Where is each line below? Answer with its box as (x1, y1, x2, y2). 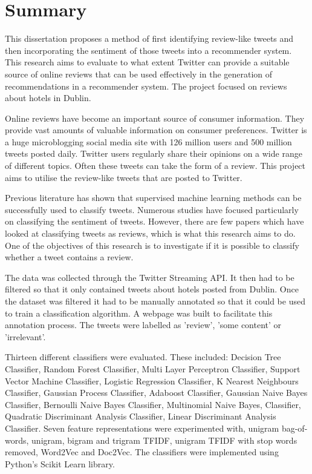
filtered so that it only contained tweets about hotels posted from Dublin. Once (5, 283, 299, 295)
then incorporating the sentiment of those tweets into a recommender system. (5, 44, 292, 56)
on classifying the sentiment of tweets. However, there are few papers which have (5, 215, 304, 228)
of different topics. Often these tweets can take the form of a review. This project (5, 159, 306, 172)
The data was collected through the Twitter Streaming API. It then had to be (5, 271, 294, 283)
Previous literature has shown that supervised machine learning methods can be (5, 191, 302, 204)
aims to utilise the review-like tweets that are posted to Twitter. (5, 171, 242, 183)
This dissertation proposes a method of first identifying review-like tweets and (5, 32, 294, 45)
